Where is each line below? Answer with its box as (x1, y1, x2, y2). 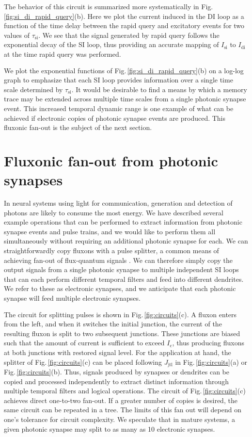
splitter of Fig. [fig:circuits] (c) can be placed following (4, 356, 162, 367)
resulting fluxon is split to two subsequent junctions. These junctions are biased (4, 328, 240, 338)
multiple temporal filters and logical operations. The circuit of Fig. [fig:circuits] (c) (4, 386, 246, 396)
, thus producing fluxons (172, 338, 244, 348)
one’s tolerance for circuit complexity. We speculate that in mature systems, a (4, 414, 235, 424)
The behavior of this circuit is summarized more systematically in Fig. (4, 1, 213, 11)
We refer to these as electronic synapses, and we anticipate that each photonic (4, 283, 236, 293)
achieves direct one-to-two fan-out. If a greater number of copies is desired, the (4, 395, 237, 405)
